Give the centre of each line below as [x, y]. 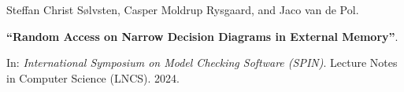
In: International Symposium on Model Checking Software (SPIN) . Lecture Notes [202, 63]
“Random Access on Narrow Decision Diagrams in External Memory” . [202, 36]
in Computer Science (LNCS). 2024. [93, 77]
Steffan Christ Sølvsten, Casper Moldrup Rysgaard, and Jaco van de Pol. [183, 9]
